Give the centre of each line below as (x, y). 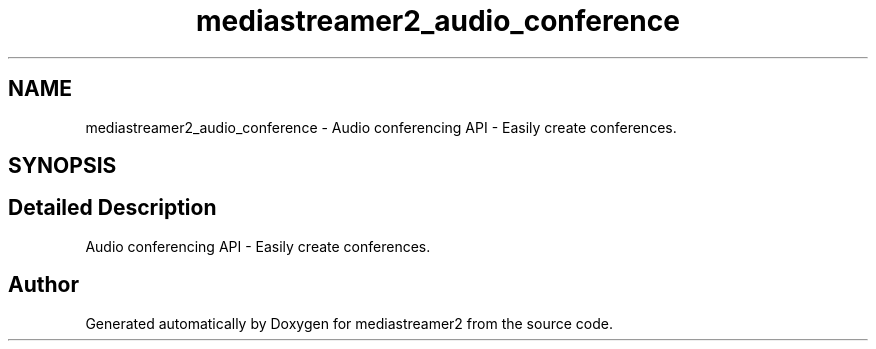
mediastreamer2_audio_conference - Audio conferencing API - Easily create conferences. (381, 127)
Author (43, 285)
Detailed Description (112, 208)
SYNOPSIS (62, 166)
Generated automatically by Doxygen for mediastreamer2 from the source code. (349, 323)
